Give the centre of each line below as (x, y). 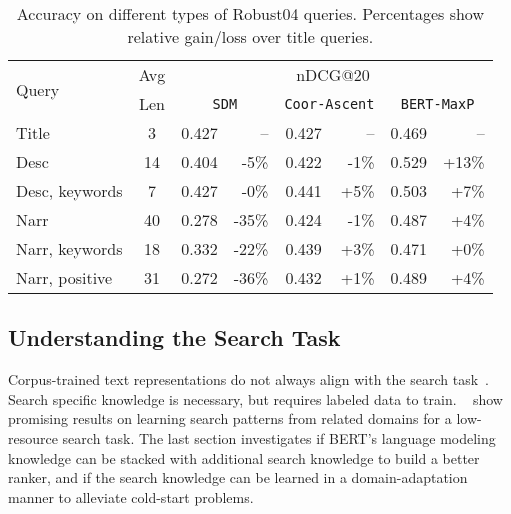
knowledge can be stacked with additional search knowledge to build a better (244, 457)
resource (33, 437)
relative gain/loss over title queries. (250, 36)
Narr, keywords (69, 248)
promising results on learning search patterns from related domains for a (230, 418)
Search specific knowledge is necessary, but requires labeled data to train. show (255, 398)
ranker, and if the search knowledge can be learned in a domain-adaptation (238, 477)
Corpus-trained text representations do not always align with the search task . (248, 379)
